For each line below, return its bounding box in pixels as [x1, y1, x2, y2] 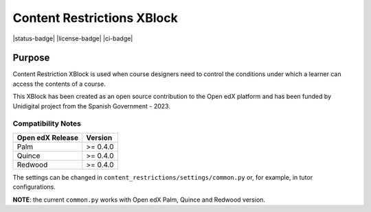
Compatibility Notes [12, 119, 82, 128]
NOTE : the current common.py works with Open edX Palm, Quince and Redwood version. [12, 196, 266, 204]
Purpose [12, 52, 50, 64]
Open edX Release [16, 132, 79, 142]
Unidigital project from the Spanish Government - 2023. [12, 102, 171, 110]
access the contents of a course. [12, 80, 106, 88]
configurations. [12, 182, 56, 191]
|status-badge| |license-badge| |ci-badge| [12, 34, 133, 43]
